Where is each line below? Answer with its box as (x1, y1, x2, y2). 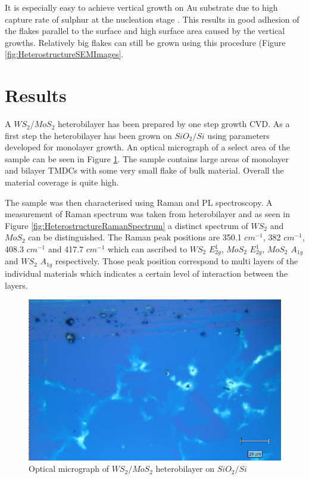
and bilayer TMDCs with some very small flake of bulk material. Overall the (5, 164, 284, 177)
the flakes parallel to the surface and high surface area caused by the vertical (5, 24, 285, 37)
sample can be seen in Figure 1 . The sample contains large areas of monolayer (5, 152, 289, 165)
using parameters (207, 129, 270, 141)
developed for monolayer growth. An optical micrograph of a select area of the (5, 141, 291, 153)
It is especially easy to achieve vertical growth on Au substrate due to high (5, 1, 278, 13)
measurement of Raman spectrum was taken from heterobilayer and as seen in (5, 208, 291, 220)
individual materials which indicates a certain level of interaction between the (5, 267, 288, 279)
